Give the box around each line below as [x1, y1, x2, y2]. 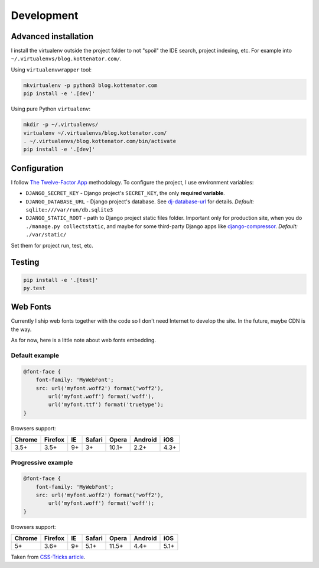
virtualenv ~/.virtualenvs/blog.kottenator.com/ [23, 129, 167, 136]
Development [11, 9, 79, 22]
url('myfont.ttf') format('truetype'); [48, 401, 164, 408]
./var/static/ [25, 231, 67, 238]
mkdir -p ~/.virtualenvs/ [23, 121, 99, 128]
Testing [11, 257, 40, 267]
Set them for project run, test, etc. [11, 242, 94, 249]
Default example [11, 352, 59, 360]
